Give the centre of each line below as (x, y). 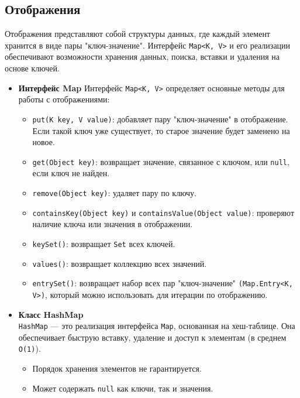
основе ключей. (32, 68)
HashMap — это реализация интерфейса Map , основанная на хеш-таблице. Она (157, 326)
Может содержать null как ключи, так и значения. (123, 388)
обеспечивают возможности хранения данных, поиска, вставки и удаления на (142, 56)
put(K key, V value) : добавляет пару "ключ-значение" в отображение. (160, 119)
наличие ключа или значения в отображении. (113, 224)
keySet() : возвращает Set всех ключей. (104, 243)
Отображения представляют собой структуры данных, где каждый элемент (137, 34)
